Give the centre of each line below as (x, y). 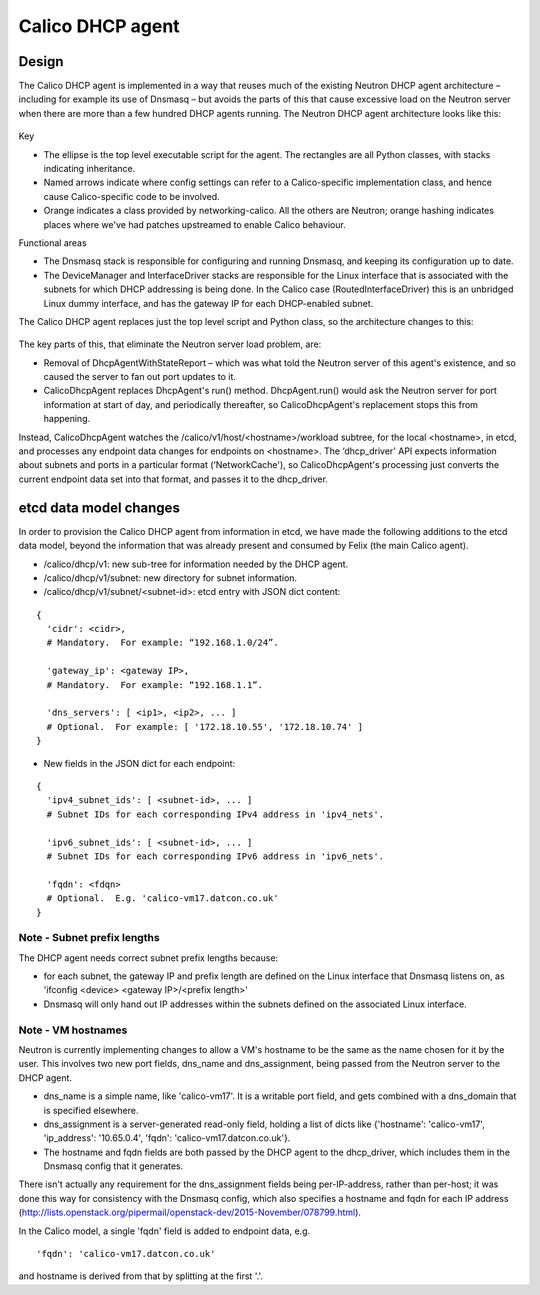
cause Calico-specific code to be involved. (131, 196)
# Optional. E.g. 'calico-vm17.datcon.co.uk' (162, 898)
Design (41, 61)
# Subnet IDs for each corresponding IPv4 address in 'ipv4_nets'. (215, 814)
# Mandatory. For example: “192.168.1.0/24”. (162, 643)
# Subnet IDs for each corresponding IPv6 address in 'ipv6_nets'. (215, 856)
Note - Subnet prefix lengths (89, 938)
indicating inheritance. (89, 169)
